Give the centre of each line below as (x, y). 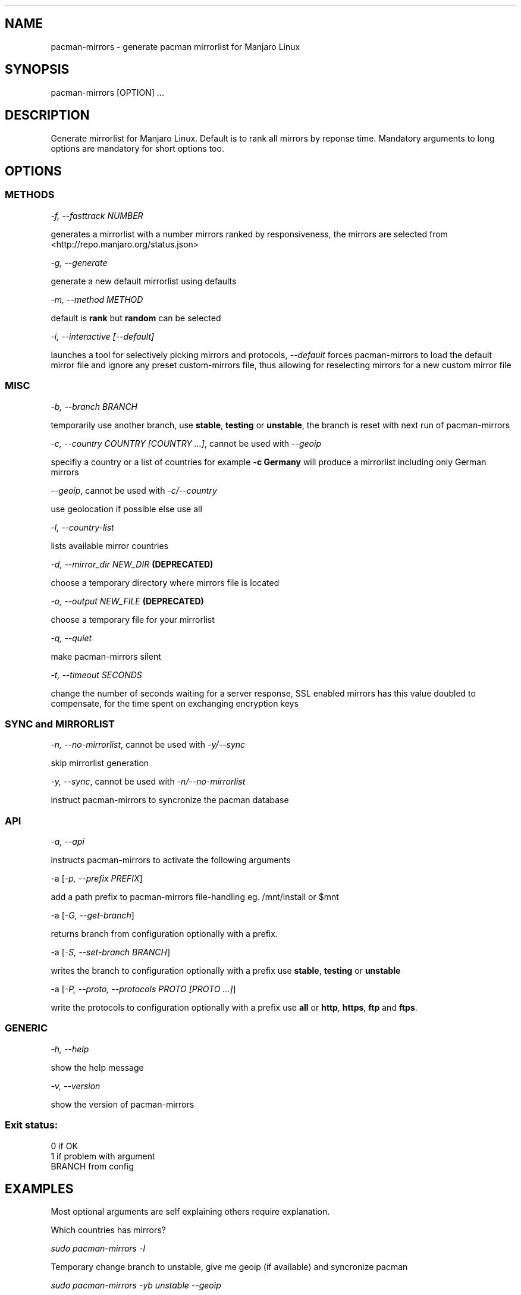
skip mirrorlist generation (100, 763)
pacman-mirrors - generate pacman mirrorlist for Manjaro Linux (175, 46)
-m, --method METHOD (97, 299)
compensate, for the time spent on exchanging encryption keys (175, 703)
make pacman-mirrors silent (106, 656)
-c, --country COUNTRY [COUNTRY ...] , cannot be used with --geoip (186, 443)
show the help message (97, 1067)
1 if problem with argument (103, 1156)
